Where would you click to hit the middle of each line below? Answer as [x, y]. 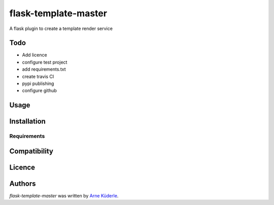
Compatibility [31, 151]
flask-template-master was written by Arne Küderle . [64, 195]
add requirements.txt [44, 69]
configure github [39, 91]
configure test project [45, 62]
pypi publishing [38, 83]
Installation [27, 121]
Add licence [35, 55]
